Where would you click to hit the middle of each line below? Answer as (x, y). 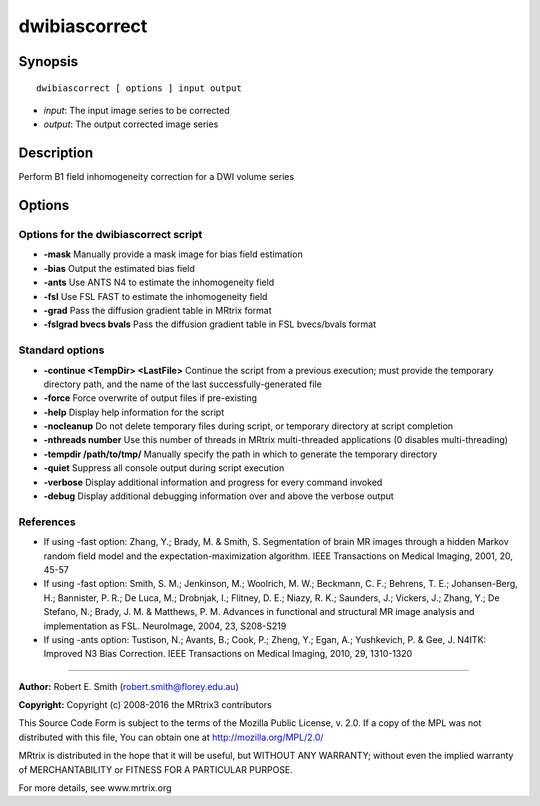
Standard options (61, 350)
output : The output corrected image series (131, 124)
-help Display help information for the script (134, 412)
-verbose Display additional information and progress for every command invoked (213, 482)
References (47, 522)
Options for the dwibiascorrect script (110, 235)
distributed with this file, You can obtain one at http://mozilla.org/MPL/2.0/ (171, 737)
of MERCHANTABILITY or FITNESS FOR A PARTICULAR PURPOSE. (156, 769)
